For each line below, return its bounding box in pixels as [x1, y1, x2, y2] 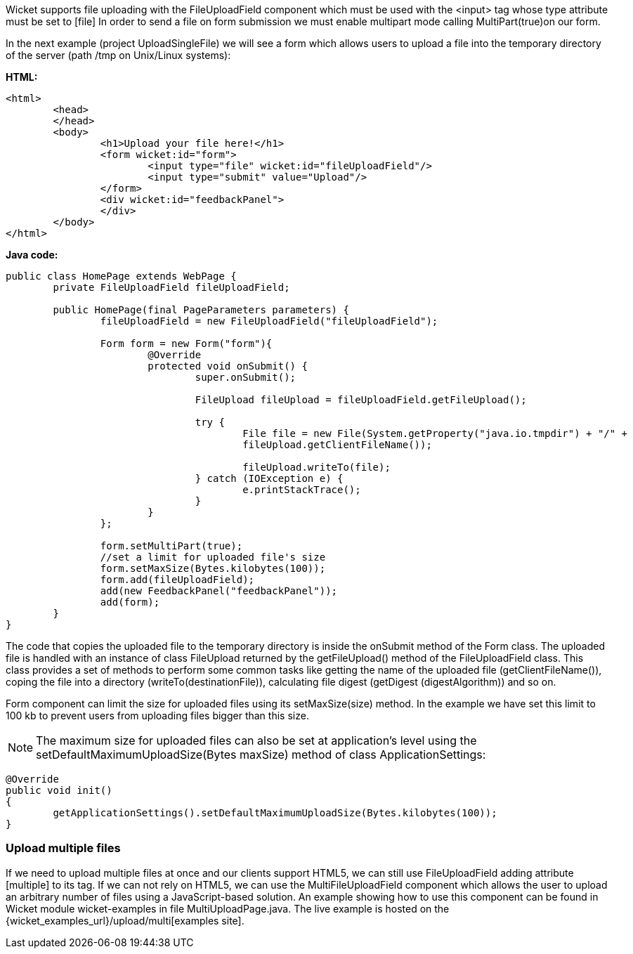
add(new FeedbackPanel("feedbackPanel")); [100, 585, 338, 596]
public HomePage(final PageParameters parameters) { [53, 304, 349, 315]
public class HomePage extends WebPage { [6, 270, 237, 282]
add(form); [100, 596, 160, 608]
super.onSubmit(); [195, 372, 296, 383]
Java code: [6, 249, 58, 261]
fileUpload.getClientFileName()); [242, 439, 432, 450]
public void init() [6, 785, 112, 796]
